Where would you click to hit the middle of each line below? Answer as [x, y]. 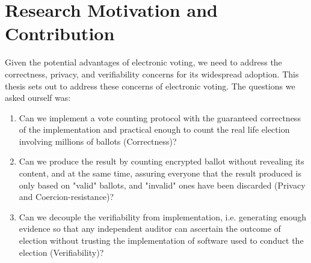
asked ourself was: [38, 98]
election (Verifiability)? [61, 252]
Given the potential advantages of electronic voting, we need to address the [143, 62]
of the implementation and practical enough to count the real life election [154, 129]
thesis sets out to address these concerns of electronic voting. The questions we [150, 86]
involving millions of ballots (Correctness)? [98, 141]
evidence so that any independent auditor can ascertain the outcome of [150, 228]
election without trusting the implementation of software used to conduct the [161, 240]
